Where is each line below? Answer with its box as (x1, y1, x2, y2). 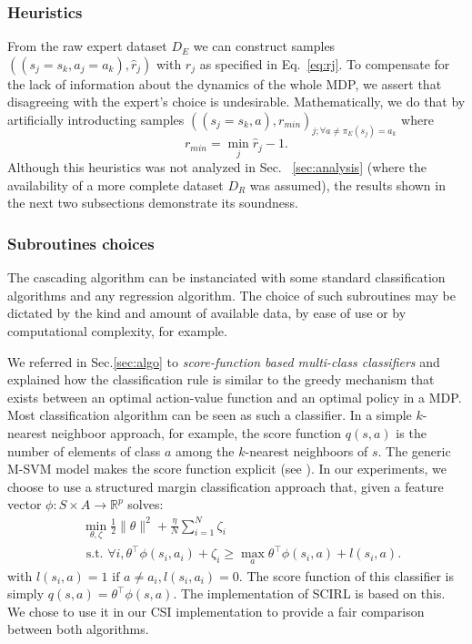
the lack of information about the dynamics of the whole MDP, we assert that (7, 74, 442, 93)
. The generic (377, 441, 451, 460)
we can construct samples (193, 36, 336, 56)
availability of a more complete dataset (7, 175, 224, 194)
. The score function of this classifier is (238, 566, 454, 585)
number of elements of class (7, 441, 161, 460)
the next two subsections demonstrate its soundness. (7, 193, 298, 212)
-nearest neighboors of (245, 441, 368, 460)
